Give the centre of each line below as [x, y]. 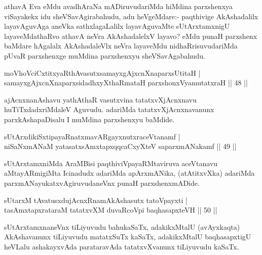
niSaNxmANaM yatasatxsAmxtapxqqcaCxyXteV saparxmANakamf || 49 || [120, 146]
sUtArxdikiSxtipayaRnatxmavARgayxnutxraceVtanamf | [92, 136]
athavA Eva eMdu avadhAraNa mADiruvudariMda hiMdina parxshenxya [119, 6]
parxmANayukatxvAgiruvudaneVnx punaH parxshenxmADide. [102, 183]
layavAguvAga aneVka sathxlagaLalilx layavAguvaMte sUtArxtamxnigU [117, 26]
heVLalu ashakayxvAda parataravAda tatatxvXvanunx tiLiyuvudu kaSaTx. [122, 246]
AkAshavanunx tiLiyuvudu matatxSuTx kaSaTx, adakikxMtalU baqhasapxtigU [128, 237]
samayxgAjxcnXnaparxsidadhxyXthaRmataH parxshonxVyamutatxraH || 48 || [126, 83]
